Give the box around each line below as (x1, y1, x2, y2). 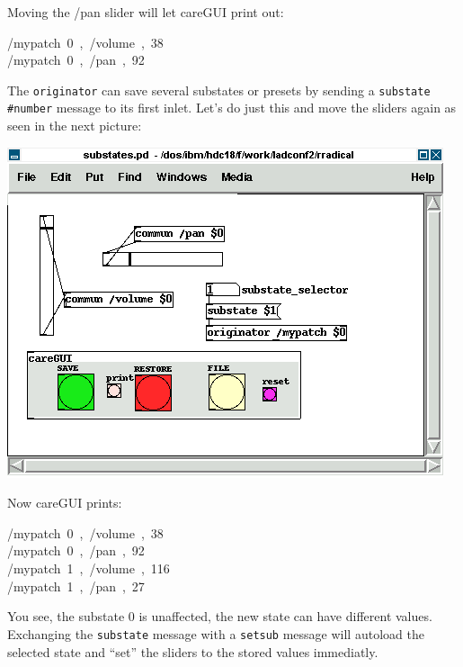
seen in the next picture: (7, 116, 142, 135)
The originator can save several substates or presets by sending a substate (7, 80, 431, 99)
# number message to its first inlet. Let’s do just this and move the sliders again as (7, 98, 457, 117)
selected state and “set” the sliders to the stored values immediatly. (7, 642, 378, 661)
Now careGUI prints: (7, 493, 122, 512)
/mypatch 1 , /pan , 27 (7, 576, 145, 595)
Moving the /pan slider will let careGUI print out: (7, 3, 284, 21)
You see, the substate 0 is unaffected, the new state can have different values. (7, 607, 432, 626)
